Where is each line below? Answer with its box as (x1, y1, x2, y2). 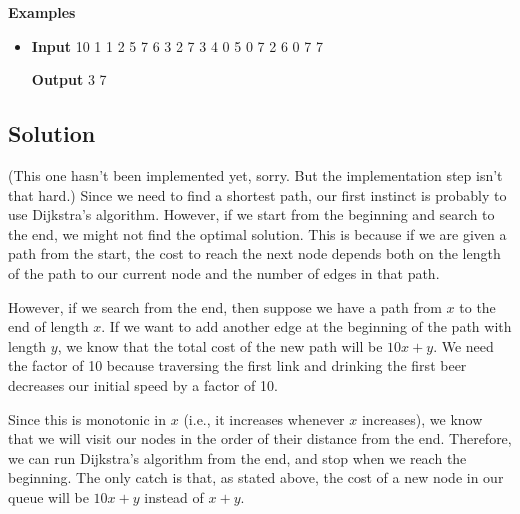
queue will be (8, 486, 89, 507)
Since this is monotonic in (8, 408, 167, 429)
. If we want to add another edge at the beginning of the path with (101, 316, 512, 337)
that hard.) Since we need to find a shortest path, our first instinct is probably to (8, 184, 507, 205)
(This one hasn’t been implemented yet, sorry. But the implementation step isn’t (8, 164, 503, 185)
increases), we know (361, 408, 483, 429)
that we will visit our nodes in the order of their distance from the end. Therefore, (8, 428, 512, 449)
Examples (8, 2, 76, 22)
